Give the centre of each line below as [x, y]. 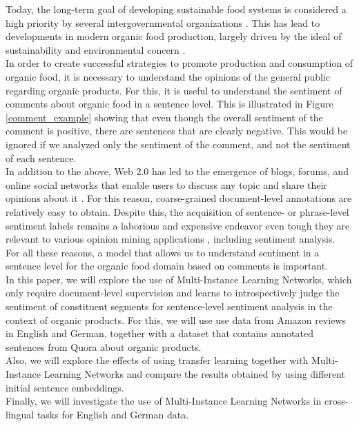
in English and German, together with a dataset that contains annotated [159, 333]
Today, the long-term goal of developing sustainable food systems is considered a [176, 9]
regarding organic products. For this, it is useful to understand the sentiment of [174, 90]
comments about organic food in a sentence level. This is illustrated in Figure [169, 104]
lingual [20, 414]
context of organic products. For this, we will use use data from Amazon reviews [176, 319]
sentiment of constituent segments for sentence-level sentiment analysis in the [169, 306]
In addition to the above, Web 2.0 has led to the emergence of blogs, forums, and [177, 171]
